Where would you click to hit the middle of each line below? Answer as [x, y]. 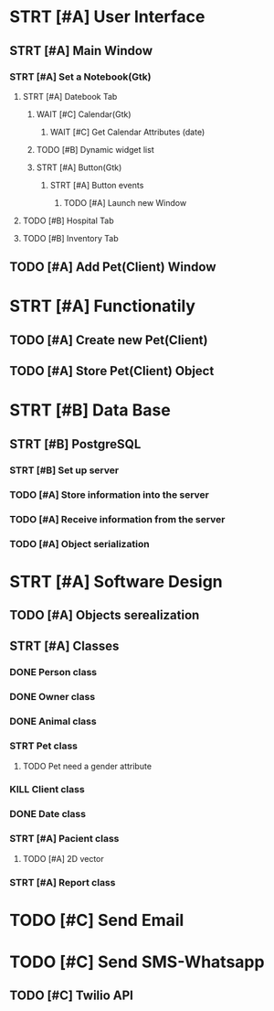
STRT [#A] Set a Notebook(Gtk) [80, 77]
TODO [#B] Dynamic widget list [95, 149]
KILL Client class [47, 790]
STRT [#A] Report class [63, 882]
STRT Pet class [44, 746]
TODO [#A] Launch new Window [125, 202]
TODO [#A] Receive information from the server [117, 519]
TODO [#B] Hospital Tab [68, 220]
